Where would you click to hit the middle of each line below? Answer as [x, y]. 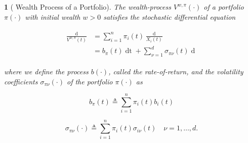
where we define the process [46, 71]
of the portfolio [90, 81]
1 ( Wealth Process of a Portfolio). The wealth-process [88, 7]
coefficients [21, 81]
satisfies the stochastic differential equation [170, 16]
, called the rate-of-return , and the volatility [176, 71]
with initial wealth [53, 16]
